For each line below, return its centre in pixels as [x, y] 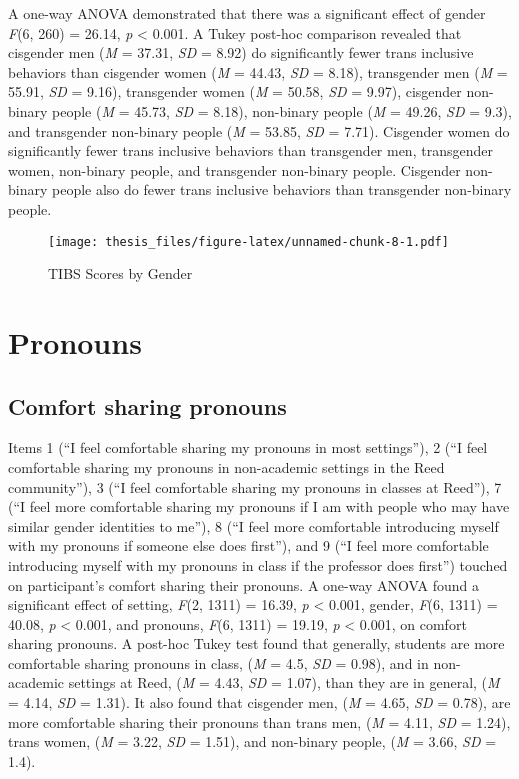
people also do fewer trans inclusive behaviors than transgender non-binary [282, 189]
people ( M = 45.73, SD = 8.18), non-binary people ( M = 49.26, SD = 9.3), [282, 110]
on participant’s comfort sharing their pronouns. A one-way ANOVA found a [244, 584]
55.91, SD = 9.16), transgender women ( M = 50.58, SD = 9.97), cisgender [235, 91]
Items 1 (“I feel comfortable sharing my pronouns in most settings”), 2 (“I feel [248, 447]
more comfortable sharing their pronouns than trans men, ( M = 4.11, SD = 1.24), [259, 721]
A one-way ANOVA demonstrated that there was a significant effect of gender [247, 13]
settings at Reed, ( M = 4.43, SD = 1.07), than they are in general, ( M [284, 682]
